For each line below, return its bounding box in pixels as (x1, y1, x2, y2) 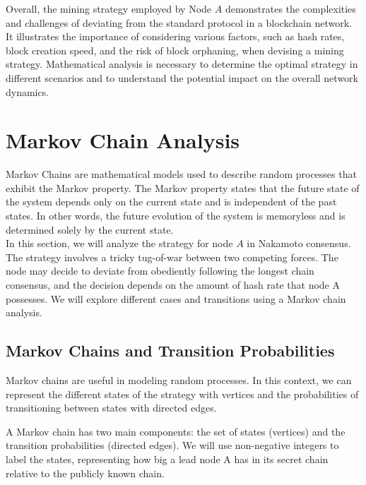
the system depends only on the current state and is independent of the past (6, 194, 337, 209)
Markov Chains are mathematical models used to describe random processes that (6, 167, 357, 181)
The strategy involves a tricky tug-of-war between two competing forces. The (6, 249, 338, 264)
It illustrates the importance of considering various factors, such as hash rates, (6, 29, 345, 44)
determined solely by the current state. (6, 222, 174, 236)
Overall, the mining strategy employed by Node (6, 1, 212, 16)
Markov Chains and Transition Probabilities (6, 340, 335, 361)
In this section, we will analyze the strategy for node (6, 236, 233, 251)
